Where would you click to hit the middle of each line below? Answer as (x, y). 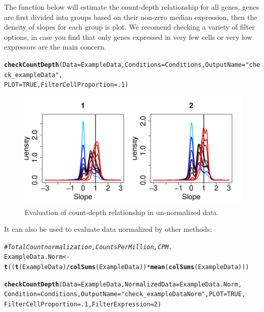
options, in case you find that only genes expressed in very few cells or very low (128, 37)
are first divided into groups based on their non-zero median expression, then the (131, 17)
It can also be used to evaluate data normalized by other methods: (108, 229)
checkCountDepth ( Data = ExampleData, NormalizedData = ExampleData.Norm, (123, 284)
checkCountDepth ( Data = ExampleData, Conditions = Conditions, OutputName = (125, 65)
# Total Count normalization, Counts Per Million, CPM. (88, 247)
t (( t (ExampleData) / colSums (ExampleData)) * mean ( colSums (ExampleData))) (127, 267)
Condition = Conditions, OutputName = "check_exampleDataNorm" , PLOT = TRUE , (125, 294)
